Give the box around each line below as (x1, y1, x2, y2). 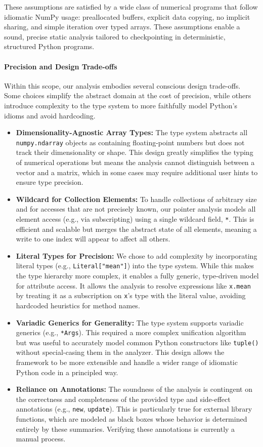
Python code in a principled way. (16, 367, 118, 377)
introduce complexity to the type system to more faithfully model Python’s (4, 100, 237, 110)
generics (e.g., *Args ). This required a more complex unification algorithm (16, 327, 246, 338)
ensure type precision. (16, 177, 83, 187)
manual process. (16, 433, 66, 444)
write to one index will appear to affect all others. (16, 233, 170, 244)
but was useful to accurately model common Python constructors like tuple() (16, 337, 259, 347)
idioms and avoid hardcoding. (4, 110, 96, 120)
